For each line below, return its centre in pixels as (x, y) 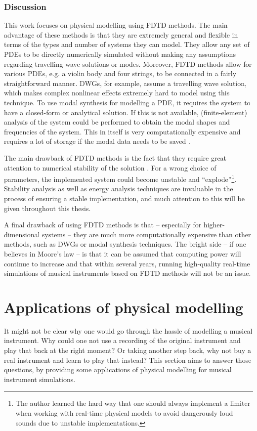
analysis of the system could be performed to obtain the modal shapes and (117, 122)
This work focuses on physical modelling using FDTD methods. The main (116, 25)
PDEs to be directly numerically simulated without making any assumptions (120, 54)
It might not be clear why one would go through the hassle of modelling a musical (128, 330)
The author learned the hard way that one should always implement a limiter (133, 403)
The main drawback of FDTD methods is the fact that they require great (115, 157)
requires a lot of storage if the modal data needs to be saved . (97, 141)
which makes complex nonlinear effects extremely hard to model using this (117, 93)
